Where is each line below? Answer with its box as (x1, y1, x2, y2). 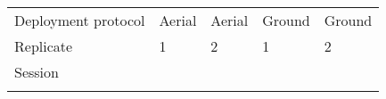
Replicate (14, 36, 73, 56)
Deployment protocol (14, 10, 145, 30)
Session (14, 62, 59, 82)
